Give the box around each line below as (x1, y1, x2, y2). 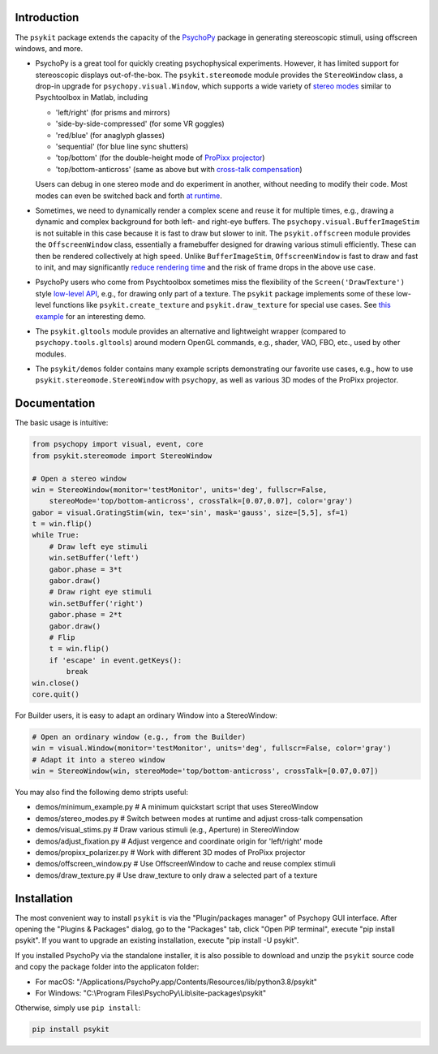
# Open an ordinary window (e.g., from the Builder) (32, 732, 247, 741)
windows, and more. (15, 43, 84, 53)
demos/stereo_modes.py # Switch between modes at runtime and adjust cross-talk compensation (35, 813, 363, 823)
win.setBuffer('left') (49, 553, 140, 563)
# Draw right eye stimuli (49, 587, 152, 597)
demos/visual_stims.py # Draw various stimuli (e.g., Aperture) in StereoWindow (35, 825, 300, 835)
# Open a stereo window (32, 473, 127, 483)
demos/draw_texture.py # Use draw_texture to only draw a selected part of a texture (35, 870, 318, 880)
